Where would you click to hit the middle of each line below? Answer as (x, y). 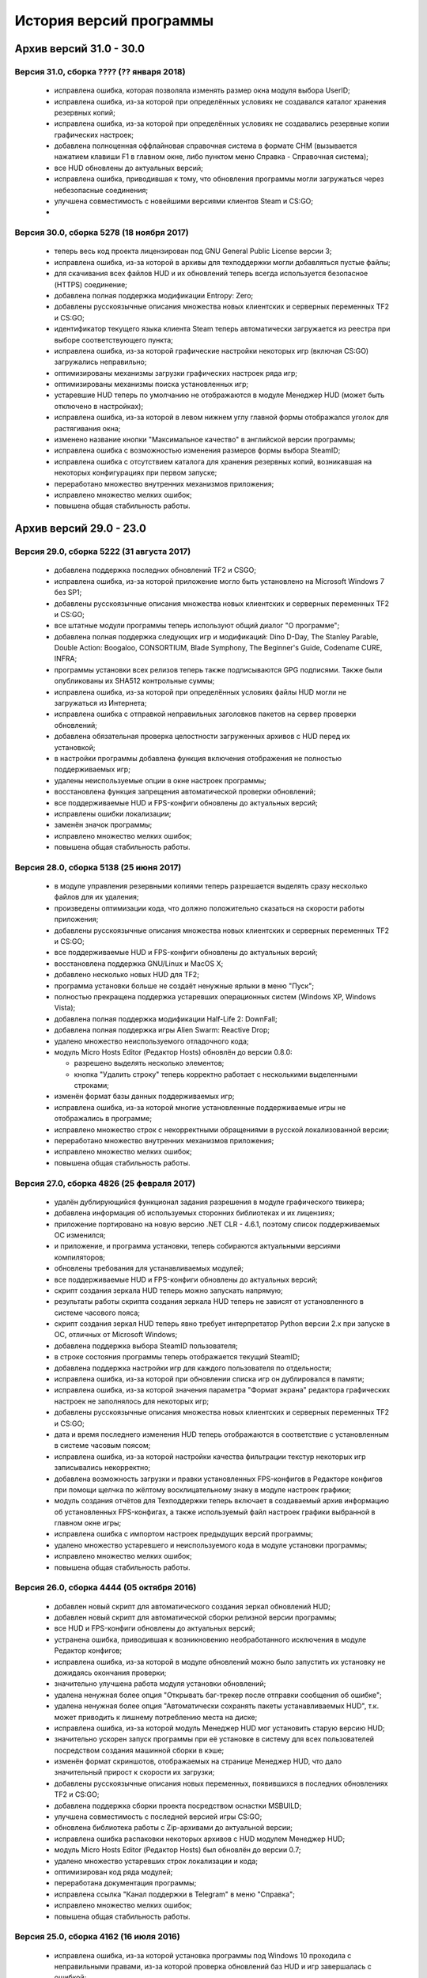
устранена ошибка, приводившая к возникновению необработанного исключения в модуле (210, 1639)
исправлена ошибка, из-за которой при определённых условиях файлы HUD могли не (200, 692)
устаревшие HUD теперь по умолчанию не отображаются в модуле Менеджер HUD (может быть (219, 395)
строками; (92, 1086)
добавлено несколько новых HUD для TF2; (127, 975)
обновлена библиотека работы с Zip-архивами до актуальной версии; (173, 1828)
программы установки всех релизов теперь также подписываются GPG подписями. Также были (218, 669)
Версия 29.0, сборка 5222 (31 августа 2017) (103, 551)
